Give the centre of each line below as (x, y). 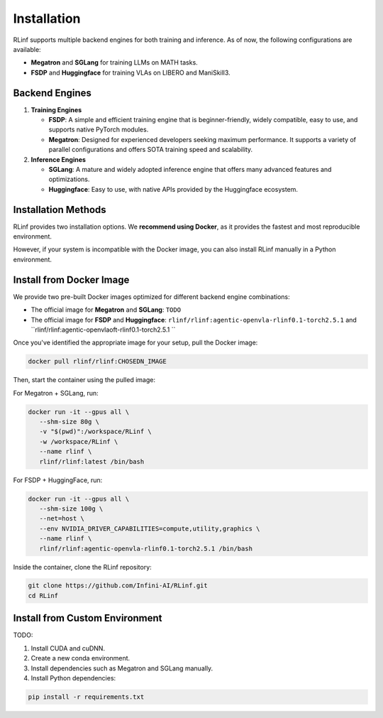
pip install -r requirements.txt (86, 697)
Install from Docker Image (71, 279)
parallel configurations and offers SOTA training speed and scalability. (151, 150)
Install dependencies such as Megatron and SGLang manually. (122, 668)
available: (27, 49)
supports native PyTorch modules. (99, 130)
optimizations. (69, 179)
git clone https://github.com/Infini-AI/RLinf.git (118, 586)
